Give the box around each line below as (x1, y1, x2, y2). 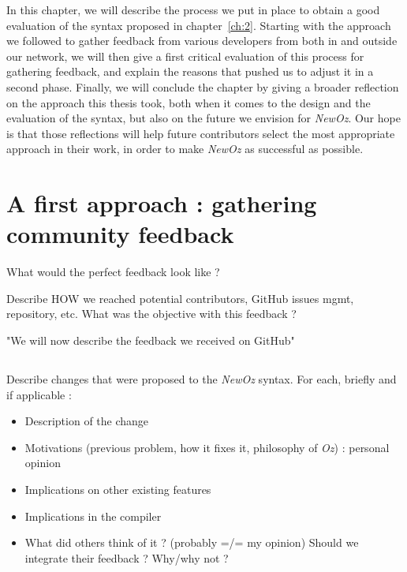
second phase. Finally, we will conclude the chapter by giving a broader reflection (6, 78, 399, 95)
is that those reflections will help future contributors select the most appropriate (6, 125, 395, 141)
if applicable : (6, 386, 72, 402)
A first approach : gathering (6, 187, 317, 219)
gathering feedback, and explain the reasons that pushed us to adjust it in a (6, 63, 374, 80)
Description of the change (24, 413, 149, 429)
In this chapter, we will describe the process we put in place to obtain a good (6, 2, 380, 17)
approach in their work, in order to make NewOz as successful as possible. (6, 140, 364, 157)
